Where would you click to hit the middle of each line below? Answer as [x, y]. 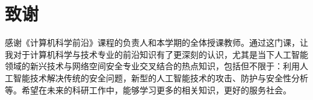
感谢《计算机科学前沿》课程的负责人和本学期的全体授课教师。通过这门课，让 [156, 42]
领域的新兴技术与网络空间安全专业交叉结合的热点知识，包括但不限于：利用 [152, 66]
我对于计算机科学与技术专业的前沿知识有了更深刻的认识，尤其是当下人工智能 [156, 54]
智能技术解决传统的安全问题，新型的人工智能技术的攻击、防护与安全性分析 [160, 77]
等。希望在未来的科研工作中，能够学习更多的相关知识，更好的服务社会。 [148, 89]
